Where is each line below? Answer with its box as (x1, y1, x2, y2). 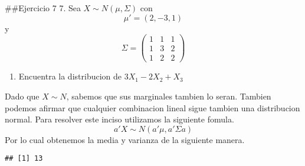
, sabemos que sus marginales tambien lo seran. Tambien (66, 89, 271, 102)
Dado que (5, 89, 40, 102)
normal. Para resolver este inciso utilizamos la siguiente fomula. (5, 113, 234, 125)
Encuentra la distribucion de (18, 70, 122, 82)
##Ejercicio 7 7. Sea (5, 2, 81, 14)
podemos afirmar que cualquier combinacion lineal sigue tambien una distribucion (5, 101, 300, 114)
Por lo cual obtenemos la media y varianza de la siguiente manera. (5, 133, 245, 145)
